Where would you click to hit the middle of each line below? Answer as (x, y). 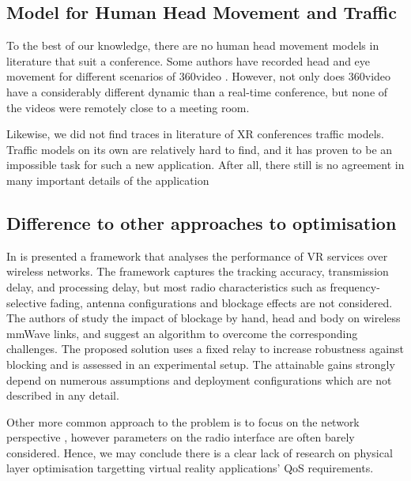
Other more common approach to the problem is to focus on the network (183, 421)
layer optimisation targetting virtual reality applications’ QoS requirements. (190, 468)
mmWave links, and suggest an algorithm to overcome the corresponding (182, 333)
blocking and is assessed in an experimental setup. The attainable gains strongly (201, 364)
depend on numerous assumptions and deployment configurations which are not (199, 380)
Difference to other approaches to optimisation (202, 222)
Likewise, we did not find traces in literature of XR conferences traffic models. (196, 134)
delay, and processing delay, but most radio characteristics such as (166, 286)
